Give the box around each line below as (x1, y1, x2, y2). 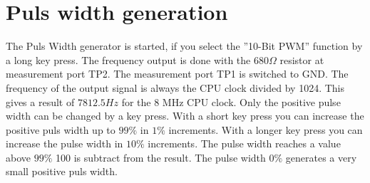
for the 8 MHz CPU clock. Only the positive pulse (121, 94, 341, 109)
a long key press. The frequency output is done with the (6, 52, 251, 67)
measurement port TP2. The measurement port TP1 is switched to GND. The (6, 66, 349, 81)
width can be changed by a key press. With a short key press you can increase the (6, 108, 364, 123)
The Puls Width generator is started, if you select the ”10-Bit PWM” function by (6, 38, 363, 53)
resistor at (279, 52, 324, 67)
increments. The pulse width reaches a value (148, 136, 341, 151)
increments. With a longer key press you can (168, 122, 363, 137)
